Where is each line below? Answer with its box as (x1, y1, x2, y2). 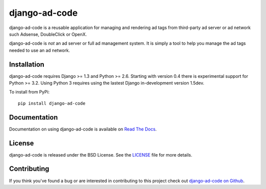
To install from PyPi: (9, 89, 50, 95)
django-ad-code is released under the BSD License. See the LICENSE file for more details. (9, 152, 192, 157)
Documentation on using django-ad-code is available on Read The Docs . (9, 126, 157, 132)
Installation (9, 60, 44, 68)
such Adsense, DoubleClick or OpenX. (9, 31, 87, 37)
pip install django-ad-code (18, 100, 86, 106)
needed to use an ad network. (9, 47, 70, 53)
